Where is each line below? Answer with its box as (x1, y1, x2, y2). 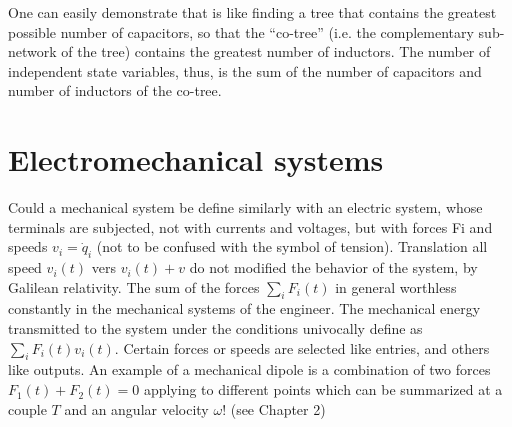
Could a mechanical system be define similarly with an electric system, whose (8, 197, 483, 218)
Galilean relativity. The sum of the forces (8, 276, 260, 297)
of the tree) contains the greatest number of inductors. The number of (61, 41, 491, 62)
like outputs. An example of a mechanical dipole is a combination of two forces (8, 359, 491, 380)
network (8, 41, 57, 62)
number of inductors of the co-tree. (8, 80, 222, 101)
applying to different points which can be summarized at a (143, 379, 503, 400)
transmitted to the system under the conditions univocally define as (8, 318, 423, 339)
